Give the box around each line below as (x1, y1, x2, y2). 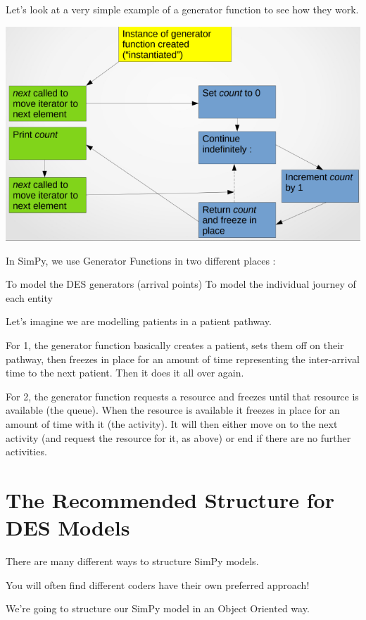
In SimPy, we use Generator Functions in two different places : (6, 253, 276, 267)
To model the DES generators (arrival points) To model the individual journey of (6, 277, 356, 291)
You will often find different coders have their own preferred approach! (6, 577, 310, 592)
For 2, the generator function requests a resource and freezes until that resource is (6, 388, 359, 403)
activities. (6, 444, 47, 459)
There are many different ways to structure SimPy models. (6, 554, 259, 569)
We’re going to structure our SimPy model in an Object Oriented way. (6, 601, 310, 616)
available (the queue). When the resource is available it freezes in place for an (6, 403, 340, 417)
